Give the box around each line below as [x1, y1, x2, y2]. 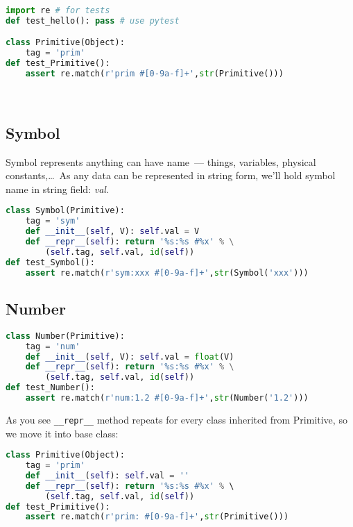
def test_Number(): [6, 383, 95, 393]
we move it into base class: [6, 426, 119, 440]
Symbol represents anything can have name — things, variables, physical [6, 154, 316, 169]
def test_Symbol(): [6, 257, 95, 267]
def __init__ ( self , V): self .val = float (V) [25, 351, 234, 362]
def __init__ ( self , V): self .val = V [25, 226, 200, 237]
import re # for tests [6, 6, 110, 15]
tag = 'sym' [25, 216, 80, 226]
